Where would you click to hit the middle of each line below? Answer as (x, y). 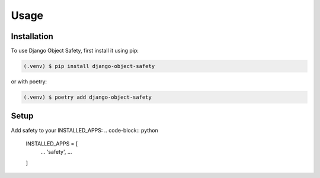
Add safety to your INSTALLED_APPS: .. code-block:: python (84, 130)
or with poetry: (29, 82)
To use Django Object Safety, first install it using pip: (75, 51)
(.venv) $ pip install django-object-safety (89, 66)
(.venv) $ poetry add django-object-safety (88, 97)
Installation (32, 36)
